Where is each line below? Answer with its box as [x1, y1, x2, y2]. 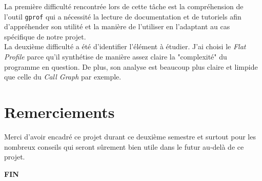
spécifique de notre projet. [4, 31, 86, 42]
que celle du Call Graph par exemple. [4, 71, 122, 82]
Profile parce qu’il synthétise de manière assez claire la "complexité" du [4, 51, 227, 62]
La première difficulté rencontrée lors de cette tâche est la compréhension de [4, 1, 244, 11]
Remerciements [4, 102, 115, 122]
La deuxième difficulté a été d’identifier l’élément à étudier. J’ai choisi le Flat [4, 41, 246, 52]
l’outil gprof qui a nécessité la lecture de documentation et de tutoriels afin [4, 11, 241, 22]
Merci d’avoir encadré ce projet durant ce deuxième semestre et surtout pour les [4, 131, 256, 142]
